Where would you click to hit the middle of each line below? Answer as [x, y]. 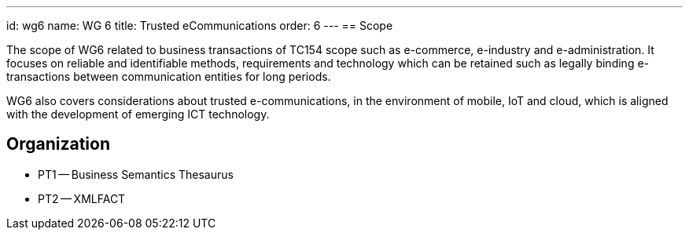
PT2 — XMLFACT [82, 198]
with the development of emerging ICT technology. [138, 114]
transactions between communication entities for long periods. [169, 76]
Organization [58, 144]
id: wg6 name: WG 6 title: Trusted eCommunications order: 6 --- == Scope [200, 25]
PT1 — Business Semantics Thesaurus [136, 174]
